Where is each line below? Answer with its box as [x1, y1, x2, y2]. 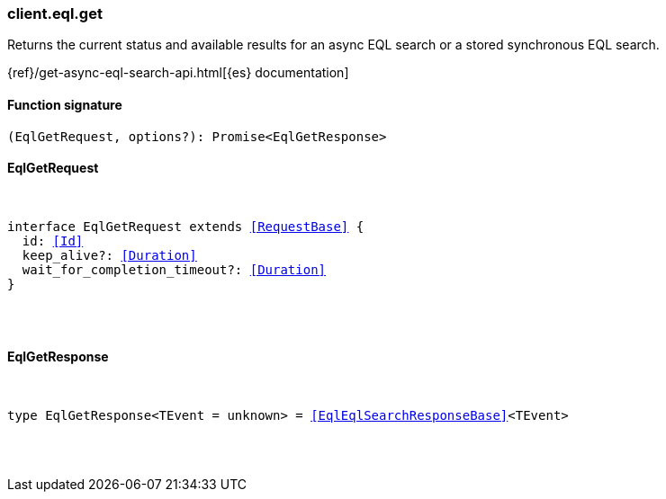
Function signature [7, 96, 122, 112]
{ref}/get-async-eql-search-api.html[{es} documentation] [7, 65, 349, 81]
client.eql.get [7, 4, 103, 22]
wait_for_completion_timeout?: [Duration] [22, 262, 327, 277]
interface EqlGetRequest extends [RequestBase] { [7, 218, 364, 234]
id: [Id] [22, 233, 84, 248]
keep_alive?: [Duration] [22, 247, 197, 263]
